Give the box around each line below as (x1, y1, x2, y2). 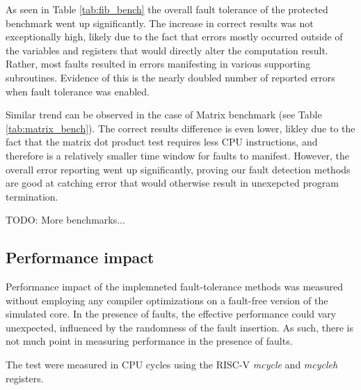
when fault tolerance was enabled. (6, 84, 150, 98)
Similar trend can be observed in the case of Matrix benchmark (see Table (6, 107, 322, 122)
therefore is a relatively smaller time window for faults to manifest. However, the (6, 148, 350, 162)
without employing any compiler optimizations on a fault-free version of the (6, 292, 328, 307)
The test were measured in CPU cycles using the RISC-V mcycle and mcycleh (6, 357, 338, 372)
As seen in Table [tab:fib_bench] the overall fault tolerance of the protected (6, 2, 328, 16)
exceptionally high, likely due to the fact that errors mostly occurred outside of (6, 29, 343, 44)
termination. (6, 189, 58, 203)
